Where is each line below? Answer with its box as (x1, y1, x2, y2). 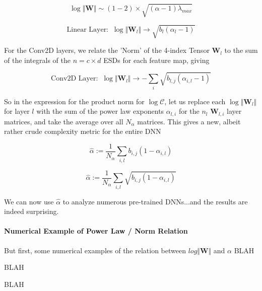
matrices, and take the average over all (4, 116, 123, 126)
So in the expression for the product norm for (4, 96, 145, 106)
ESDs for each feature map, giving (103, 54, 210, 65)
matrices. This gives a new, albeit (137, 116, 241, 126)
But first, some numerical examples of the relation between (4, 245, 186, 255)
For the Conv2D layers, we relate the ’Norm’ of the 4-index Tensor (4, 45, 210, 55)
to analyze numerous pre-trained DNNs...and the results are (62, 196, 248, 206)
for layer (4, 106, 30, 116)
